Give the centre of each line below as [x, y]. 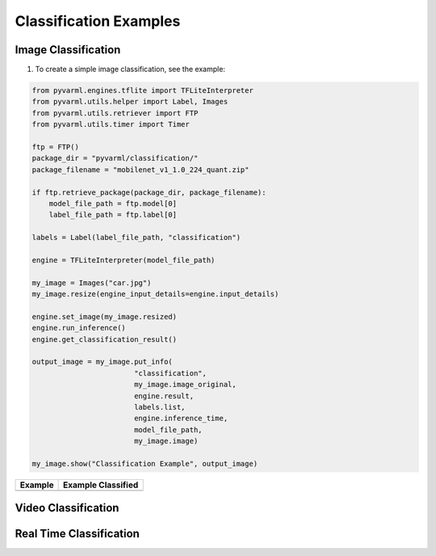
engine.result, [163, 396]
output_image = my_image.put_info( [102, 362]
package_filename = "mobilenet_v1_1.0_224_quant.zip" [140, 169]
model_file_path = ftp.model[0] [113, 203]
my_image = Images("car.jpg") [92, 282]
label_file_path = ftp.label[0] [113, 215]
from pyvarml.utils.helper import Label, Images [130, 102]
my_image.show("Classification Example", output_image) [145, 463]
